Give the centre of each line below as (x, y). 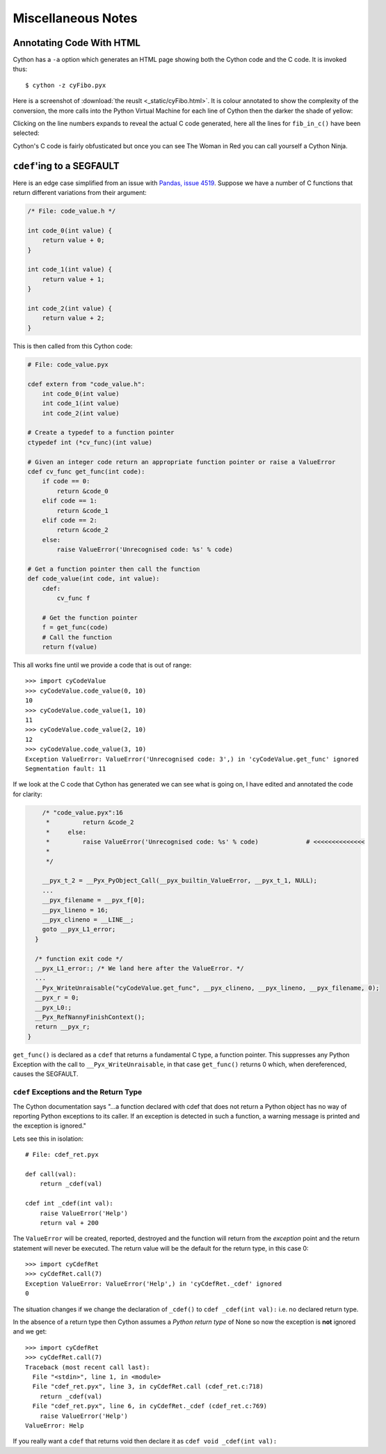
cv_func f (73, 598)
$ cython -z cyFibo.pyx (66, 85)
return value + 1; (73, 279)
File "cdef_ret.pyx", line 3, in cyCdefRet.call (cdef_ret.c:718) (148, 1386)
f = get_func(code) (75, 627)
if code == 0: (66, 481)
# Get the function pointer (90, 617)
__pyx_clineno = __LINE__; (88, 920)
